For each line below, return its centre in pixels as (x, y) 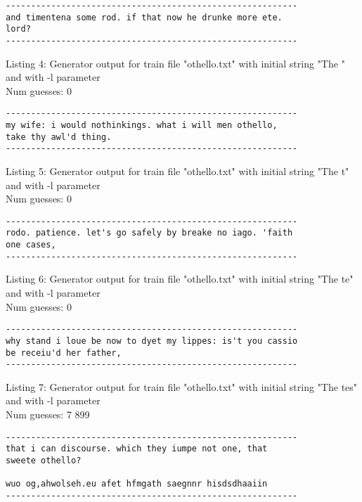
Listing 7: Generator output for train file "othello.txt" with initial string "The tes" (182, 386)
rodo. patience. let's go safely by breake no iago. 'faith (149, 233)
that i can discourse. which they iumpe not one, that (137, 449)
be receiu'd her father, (64, 353)
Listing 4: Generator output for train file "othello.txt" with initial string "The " (175, 63)
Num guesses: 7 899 (48, 414)
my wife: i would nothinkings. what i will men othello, (142, 125)
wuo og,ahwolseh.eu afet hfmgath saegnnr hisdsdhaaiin (137, 484)
